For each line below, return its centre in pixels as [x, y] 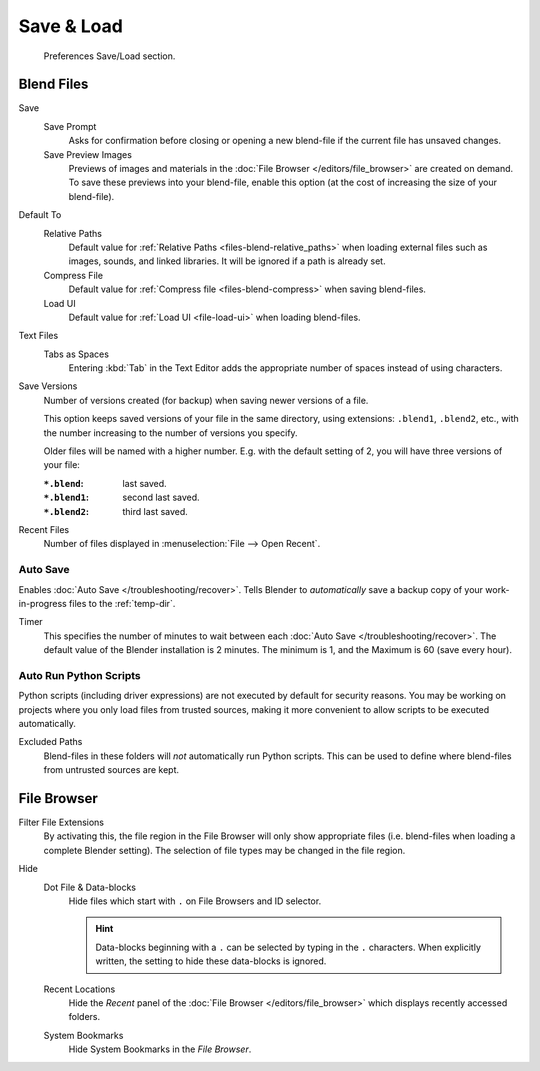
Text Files [38, 336]
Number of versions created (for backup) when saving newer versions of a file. [206, 400]
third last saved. [155, 511]
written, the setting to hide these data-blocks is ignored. [211, 961]
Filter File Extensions [61, 822]
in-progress [42, 603]
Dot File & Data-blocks [90, 887]
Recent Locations [79, 989]
